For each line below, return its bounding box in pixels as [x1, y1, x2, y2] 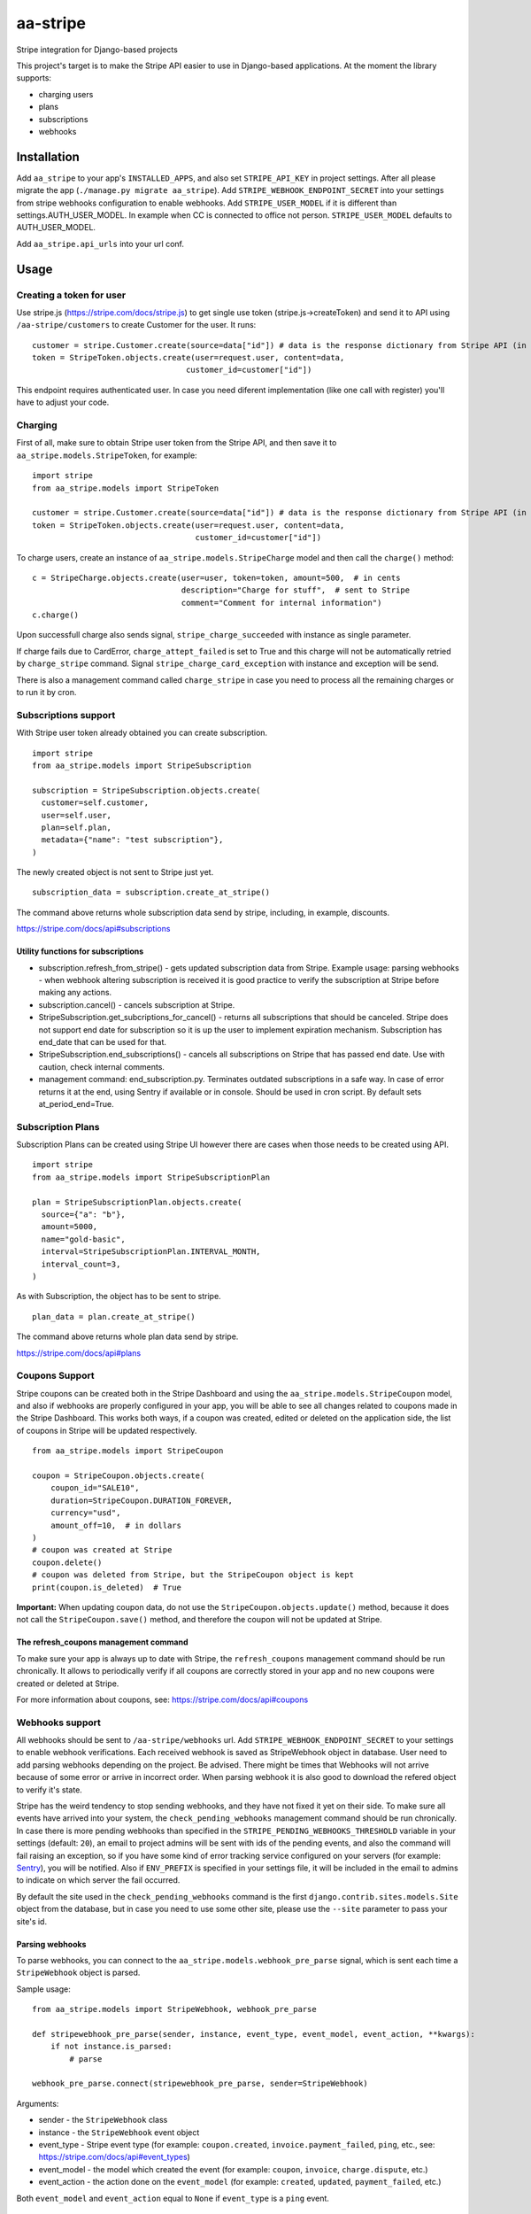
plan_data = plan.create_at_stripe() [32, 1312, 196, 1321]
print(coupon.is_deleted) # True [32, 1582, 181, 1592]
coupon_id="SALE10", [50, 1483, 140, 1493]
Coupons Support [16, 1369, 95, 1382]
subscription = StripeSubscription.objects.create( [32, 785, 261, 795]
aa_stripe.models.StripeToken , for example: [16, 450, 198, 461]
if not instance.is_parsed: [50, 2041, 173, 2052]
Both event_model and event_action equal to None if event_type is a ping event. [16, 2193, 329, 2203]
